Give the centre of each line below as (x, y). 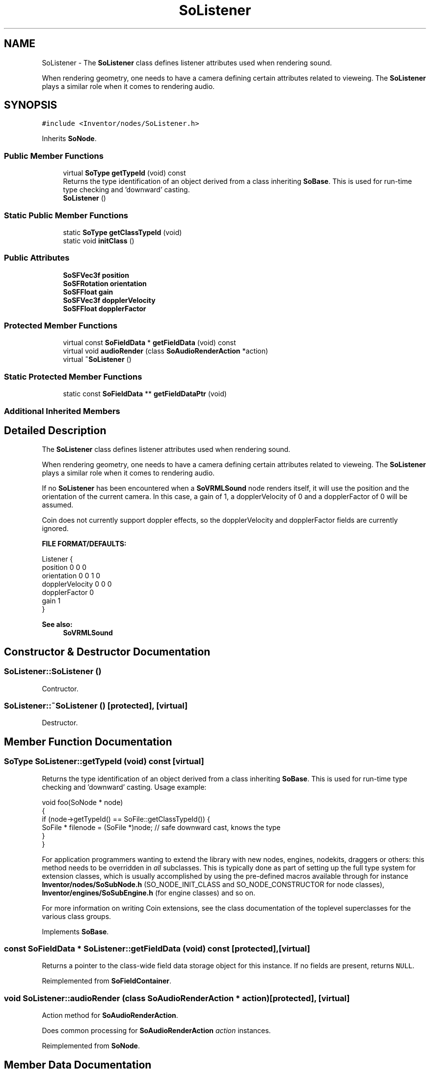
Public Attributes (37, 258)
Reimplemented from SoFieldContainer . (107, 981)
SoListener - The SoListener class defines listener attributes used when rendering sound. (187, 62)
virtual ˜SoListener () (97, 359)
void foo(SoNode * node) (82, 802)
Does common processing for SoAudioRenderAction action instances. (156, 1031)
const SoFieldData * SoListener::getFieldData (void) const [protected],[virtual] (157, 948)
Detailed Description (55, 430)
